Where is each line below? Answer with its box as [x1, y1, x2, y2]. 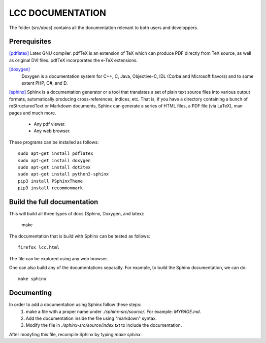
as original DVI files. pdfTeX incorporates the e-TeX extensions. [9, 57, 138, 63]
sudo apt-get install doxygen [18, 158, 91, 163]
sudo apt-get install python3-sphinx [18, 171, 109, 177]
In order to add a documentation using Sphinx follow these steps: [9, 302, 141, 308]
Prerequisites [9, 37, 51, 46]
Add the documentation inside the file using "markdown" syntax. [26, 315, 157, 321]
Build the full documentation [9, 198, 99, 206]
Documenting [9, 289, 52, 297]
